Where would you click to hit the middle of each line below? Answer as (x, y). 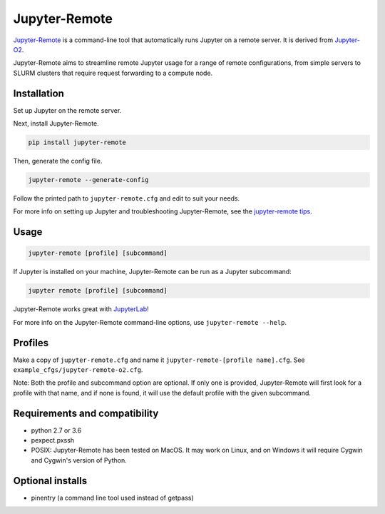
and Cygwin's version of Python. (79, 460)
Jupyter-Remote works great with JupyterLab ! (81, 309)
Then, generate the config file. (58, 161)
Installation (38, 93)
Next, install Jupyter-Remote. (56, 124)
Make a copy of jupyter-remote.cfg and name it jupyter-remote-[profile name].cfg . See (159, 360)
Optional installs (50, 481)
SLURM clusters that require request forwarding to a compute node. (113, 73)
